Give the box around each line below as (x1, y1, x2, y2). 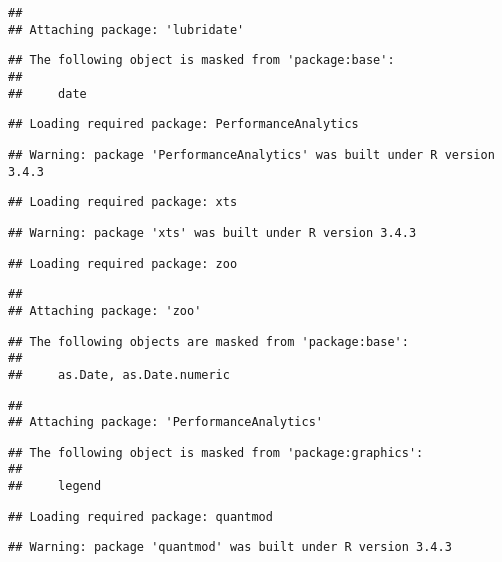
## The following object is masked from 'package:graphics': (8, 445, 424, 460)
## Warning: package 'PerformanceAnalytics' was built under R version (8, 147, 495, 162)
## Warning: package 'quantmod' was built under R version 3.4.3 (8, 540, 452, 555)
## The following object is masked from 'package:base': (8, 53, 395, 68)
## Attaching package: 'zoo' (8, 303, 202, 318)
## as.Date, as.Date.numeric (8, 367, 230, 382)
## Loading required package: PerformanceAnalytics (8, 117, 359, 132)
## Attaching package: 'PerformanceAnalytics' (8, 415, 323, 430)
